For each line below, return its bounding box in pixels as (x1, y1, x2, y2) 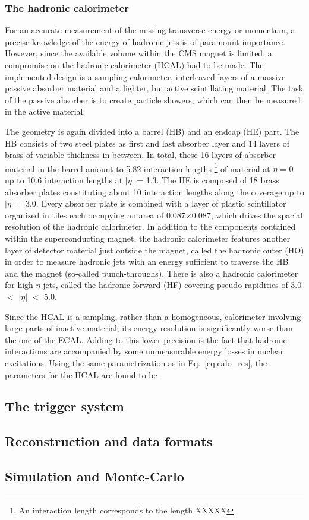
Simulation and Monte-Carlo (5, 467, 184, 486)
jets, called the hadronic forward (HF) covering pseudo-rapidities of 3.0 (43, 278, 302, 291)
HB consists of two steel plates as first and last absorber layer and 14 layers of (5, 137, 290, 149)
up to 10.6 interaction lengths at (5, 174, 123, 186)
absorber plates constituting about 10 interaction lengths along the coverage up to (5, 185, 304, 198)
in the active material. (5, 105, 86, 118)
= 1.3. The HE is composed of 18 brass (137, 174, 279, 186)
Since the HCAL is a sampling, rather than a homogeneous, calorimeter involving (5, 310, 301, 322)
